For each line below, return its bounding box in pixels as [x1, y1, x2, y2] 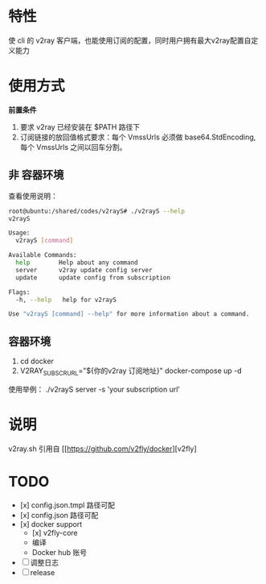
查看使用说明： [8, 191, 58, 201]
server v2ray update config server [15, 266, 153, 274]
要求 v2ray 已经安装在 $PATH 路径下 [19, 122, 141, 131]
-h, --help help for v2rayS [15, 296, 117, 304]
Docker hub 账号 [31, 547, 87, 557]
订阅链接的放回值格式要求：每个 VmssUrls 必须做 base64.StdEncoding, [19, 132, 256, 142]
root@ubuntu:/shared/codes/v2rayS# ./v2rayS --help [8, 207, 185, 215]
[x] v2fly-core [31, 528, 78, 537]
